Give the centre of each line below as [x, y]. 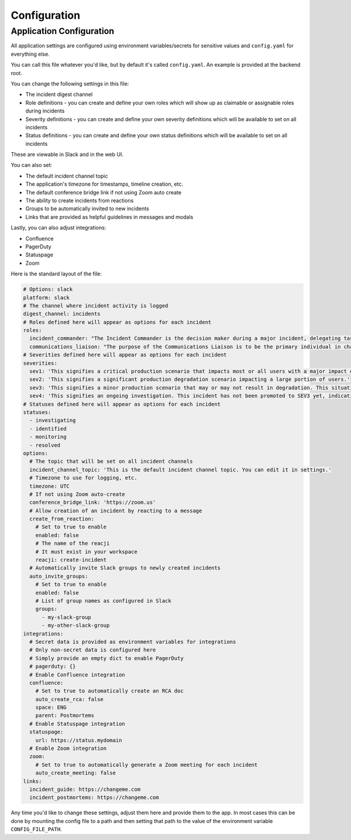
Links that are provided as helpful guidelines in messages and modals [109, 217]
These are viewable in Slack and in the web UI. [67, 155]
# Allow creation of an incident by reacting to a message [116, 511]
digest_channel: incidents [62, 314]
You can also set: [32, 165]
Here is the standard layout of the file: [56, 274]
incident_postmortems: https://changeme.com [94, 798]
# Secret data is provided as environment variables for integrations [133, 642]
